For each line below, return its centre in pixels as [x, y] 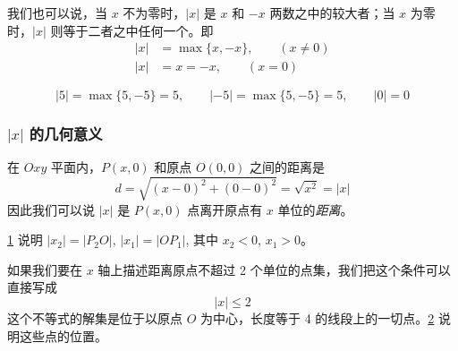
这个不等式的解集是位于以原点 [95, 317]
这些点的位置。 [63, 335]
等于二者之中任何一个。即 [138, 30]
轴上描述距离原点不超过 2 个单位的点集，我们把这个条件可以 [274, 269]
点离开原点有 [225, 209]
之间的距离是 [288, 167]
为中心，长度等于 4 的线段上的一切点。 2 [318, 317]
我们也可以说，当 [57, 13]
